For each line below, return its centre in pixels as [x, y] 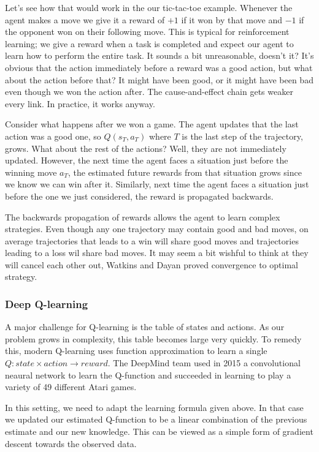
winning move [31, 172]
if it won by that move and [232, 19]
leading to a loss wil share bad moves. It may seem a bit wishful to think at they [157, 253]
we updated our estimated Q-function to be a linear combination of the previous [156, 419]
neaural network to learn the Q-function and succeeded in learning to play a [148, 375]
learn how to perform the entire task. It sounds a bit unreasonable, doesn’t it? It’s [159, 55]
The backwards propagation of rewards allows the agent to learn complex [143, 217]
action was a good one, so [53, 136]
